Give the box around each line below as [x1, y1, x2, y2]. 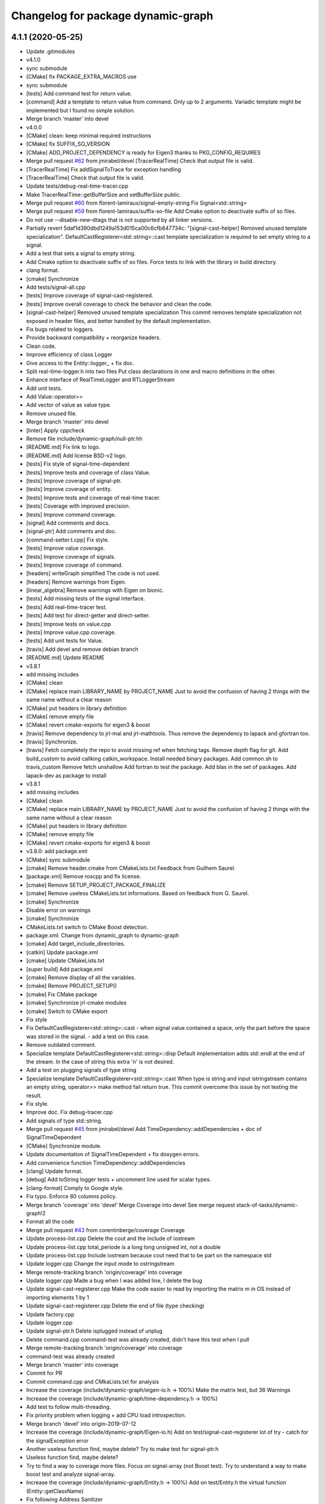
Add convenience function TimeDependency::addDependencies [26, 1159, 186, 1167]
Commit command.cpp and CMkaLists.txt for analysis [26, 1378, 159, 1385]
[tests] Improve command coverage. [26, 511, 117, 518]
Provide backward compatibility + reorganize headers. [26, 334, 161, 341]
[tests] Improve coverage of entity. [26, 485, 113, 493]
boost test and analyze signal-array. [26, 1471, 116, 1478]
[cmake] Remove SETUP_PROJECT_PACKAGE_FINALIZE [26, 881, 166, 889]
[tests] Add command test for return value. [26, 90, 132, 97]
